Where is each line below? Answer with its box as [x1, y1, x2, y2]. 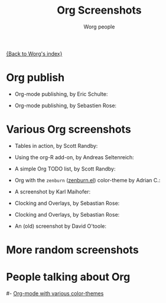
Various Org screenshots [6, 123, 131, 136]
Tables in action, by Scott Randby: [14, 142, 98, 149]
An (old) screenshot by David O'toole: [14, 223, 106, 230]
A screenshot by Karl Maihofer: [14, 188, 90, 195]
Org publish [6, 71, 65, 85]
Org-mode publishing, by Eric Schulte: [14, 90, 108, 98]
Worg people [83, 23, 115, 30]
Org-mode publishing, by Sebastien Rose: [14, 102, 117, 109]
